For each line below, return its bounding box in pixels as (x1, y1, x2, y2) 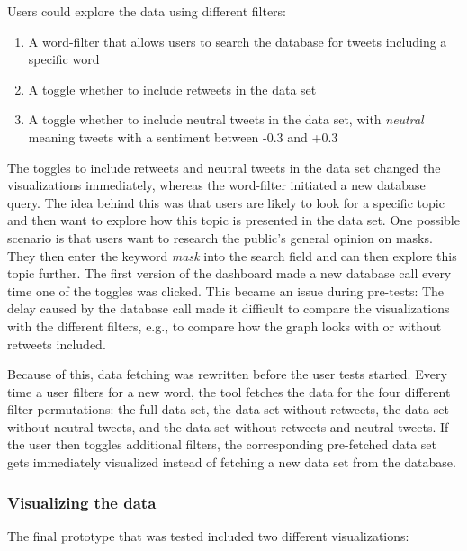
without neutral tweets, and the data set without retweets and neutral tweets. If (7, 417, 449, 436)
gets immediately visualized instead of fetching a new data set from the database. (7, 453, 456, 472)
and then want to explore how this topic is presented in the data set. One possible (7, 211, 460, 230)
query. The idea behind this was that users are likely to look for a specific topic (7, 193, 445, 212)
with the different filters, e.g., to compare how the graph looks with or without (7, 316, 442, 335)
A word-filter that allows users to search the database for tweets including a (28, 32, 447, 50)
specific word (28, 50, 100, 68)
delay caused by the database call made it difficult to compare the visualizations (7, 299, 450, 318)
